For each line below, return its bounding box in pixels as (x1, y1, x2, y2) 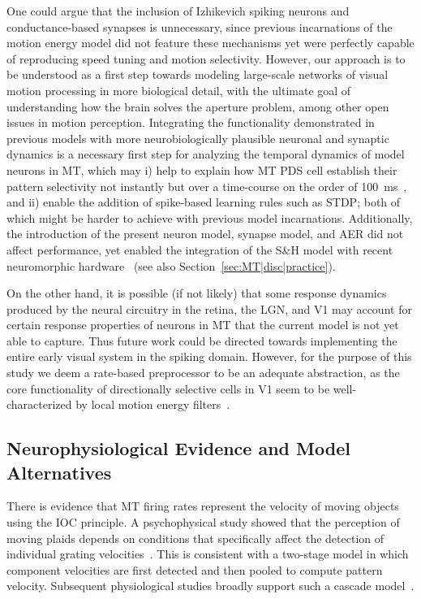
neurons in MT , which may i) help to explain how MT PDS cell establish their (6, 161, 397, 178)
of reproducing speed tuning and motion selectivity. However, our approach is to (6, 50, 406, 67)
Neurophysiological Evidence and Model (6, 436, 350, 461)
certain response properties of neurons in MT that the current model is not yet (6, 316, 399, 333)
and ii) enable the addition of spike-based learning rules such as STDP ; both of (6, 193, 401, 211)
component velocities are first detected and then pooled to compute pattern (6, 561, 383, 578)
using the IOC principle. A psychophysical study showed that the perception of (6, 514, 400, 531)
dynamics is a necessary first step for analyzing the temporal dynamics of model (6, 145, 405, 163)
